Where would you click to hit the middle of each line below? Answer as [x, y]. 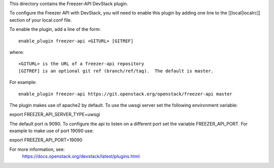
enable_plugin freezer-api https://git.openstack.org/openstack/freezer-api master [126, 94]
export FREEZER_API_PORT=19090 [46, 140]
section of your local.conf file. [41, 20]
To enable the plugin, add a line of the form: [55, 29]
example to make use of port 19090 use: [52, 131]
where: [17, 52]
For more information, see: [37, 149]
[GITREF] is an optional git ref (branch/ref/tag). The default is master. [116, 71]
